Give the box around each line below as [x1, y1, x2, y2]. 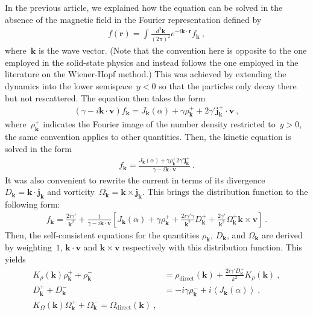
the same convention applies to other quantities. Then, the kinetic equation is [5, 130, 291, 143]
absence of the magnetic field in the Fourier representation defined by [5, 13, 262, 25]
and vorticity [47, 185, 95, 198]
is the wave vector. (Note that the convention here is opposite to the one [38, 44, 307, 57]
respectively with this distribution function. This [122, 241, 302, 253]
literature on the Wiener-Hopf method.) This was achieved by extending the [5, 68, 286, 80]
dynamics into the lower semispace [5, 79, 133, 92]
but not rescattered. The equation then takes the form [5, 91, 206, 104]
